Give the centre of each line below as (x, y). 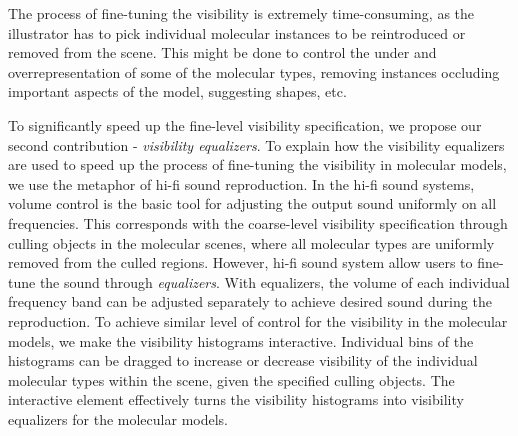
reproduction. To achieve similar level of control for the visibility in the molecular (258, 320)
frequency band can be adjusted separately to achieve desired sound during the (250, 301)
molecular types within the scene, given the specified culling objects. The (231, 379)
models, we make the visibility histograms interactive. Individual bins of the (241, 340)
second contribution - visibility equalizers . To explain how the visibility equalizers (256, 144)
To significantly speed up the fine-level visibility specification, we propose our (245, 124)
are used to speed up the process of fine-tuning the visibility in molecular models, (257, 164)
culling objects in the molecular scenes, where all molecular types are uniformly (251, 242)
